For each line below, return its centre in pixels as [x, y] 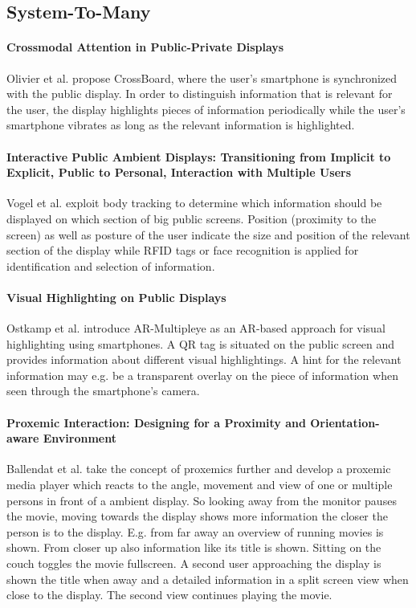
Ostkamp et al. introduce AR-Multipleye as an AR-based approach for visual [196, 328]
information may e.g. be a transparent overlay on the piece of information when [202, 375]
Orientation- [345, 422]
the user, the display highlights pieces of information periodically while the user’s [206, 109]
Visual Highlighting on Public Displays [116, 297]
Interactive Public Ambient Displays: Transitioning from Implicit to [199, 156]
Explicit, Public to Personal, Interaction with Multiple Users [179, 172]
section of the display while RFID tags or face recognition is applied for [183, 250]
